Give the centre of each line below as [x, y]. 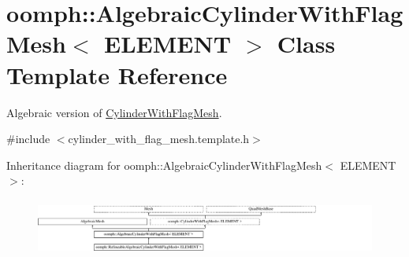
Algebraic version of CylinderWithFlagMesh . [114, 112]
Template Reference [117, 74]
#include [28, 139]
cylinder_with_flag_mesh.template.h [159, 139]
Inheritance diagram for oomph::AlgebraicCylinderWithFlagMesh [164, 165]
